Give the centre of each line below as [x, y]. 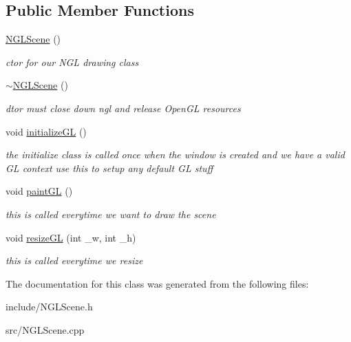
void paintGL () [39, 191]
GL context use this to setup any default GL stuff [109, 168]
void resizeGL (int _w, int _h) [71, 237]
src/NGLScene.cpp [45, 329]
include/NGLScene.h [49, 307]
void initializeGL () [46, 131]
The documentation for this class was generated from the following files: [157, 283]
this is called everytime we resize [74, 260]
